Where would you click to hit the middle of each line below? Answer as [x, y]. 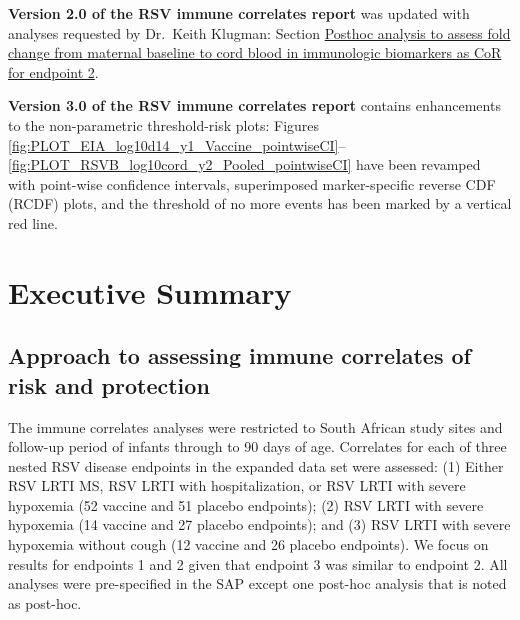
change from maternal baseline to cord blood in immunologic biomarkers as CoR [255, 52]
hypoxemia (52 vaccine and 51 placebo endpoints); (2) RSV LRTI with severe [246, 504]
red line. [33, 222]
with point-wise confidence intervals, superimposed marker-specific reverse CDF [252, 183]
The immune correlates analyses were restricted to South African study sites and [255, 426]
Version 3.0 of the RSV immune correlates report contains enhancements [254, 105]
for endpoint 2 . [53, 71]
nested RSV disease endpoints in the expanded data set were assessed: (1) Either [256, 465]
